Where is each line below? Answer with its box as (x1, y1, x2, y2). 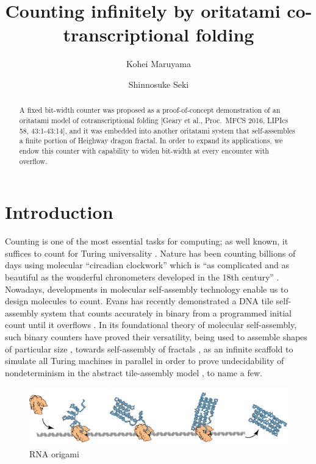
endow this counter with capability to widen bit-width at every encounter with (19, 145, 269, 155)
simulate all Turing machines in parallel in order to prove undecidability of (5, 354, 284, 367)
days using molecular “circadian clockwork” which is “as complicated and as (5, 259, 289, 271)
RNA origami (29, 447, 79, 460)
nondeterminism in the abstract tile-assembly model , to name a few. (5, 366, 262, 379)
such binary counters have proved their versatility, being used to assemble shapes (5, 330, 307, 343)
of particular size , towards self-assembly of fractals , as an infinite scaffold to (5, 342, 293, 355)
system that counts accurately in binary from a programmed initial (41, 306, 292, 319)
